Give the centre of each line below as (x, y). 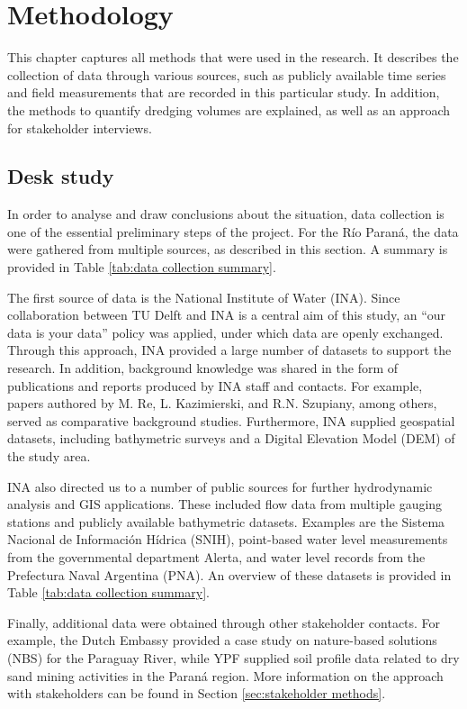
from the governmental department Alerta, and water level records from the (216, 556)
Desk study (61, 176)
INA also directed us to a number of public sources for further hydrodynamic (220, 486)
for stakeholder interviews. (80, 127)
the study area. (49, 456)
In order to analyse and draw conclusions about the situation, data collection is (226, 214)
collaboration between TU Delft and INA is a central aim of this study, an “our (227, 315)
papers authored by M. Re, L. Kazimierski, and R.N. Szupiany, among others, (222, 403)
